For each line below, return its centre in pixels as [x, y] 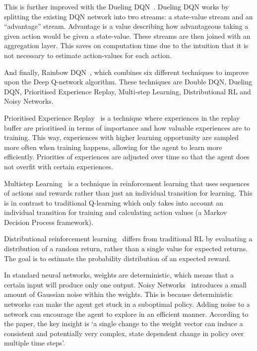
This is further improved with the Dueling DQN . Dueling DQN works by [117, 6]
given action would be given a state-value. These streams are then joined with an [127, 35]
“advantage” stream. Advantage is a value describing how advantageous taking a [126, 26]
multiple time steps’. [35, 343]
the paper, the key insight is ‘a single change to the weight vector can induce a [124, 323]
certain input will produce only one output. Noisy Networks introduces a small [125, 284]
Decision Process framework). [49, 222]
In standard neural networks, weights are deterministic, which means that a [119, 275]
